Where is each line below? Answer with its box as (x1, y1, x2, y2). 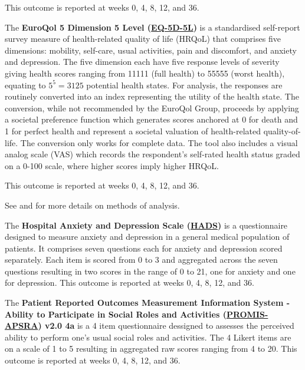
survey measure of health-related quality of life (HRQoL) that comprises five (5, 32, 281, 45)
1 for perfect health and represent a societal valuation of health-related (5, 124, 261, 137)
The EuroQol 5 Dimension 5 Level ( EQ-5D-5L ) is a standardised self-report (5, 21, 300, 33)
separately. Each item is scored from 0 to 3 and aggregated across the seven (5, 253, 278, 266)
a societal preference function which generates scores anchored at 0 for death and (5, 113, 298, 125)
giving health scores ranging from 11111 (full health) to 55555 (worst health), (5, 67, 285, 79)
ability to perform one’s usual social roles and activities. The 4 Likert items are (5, 331, 291, 343)
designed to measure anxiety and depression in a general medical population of (5, 230, 290, 243)
